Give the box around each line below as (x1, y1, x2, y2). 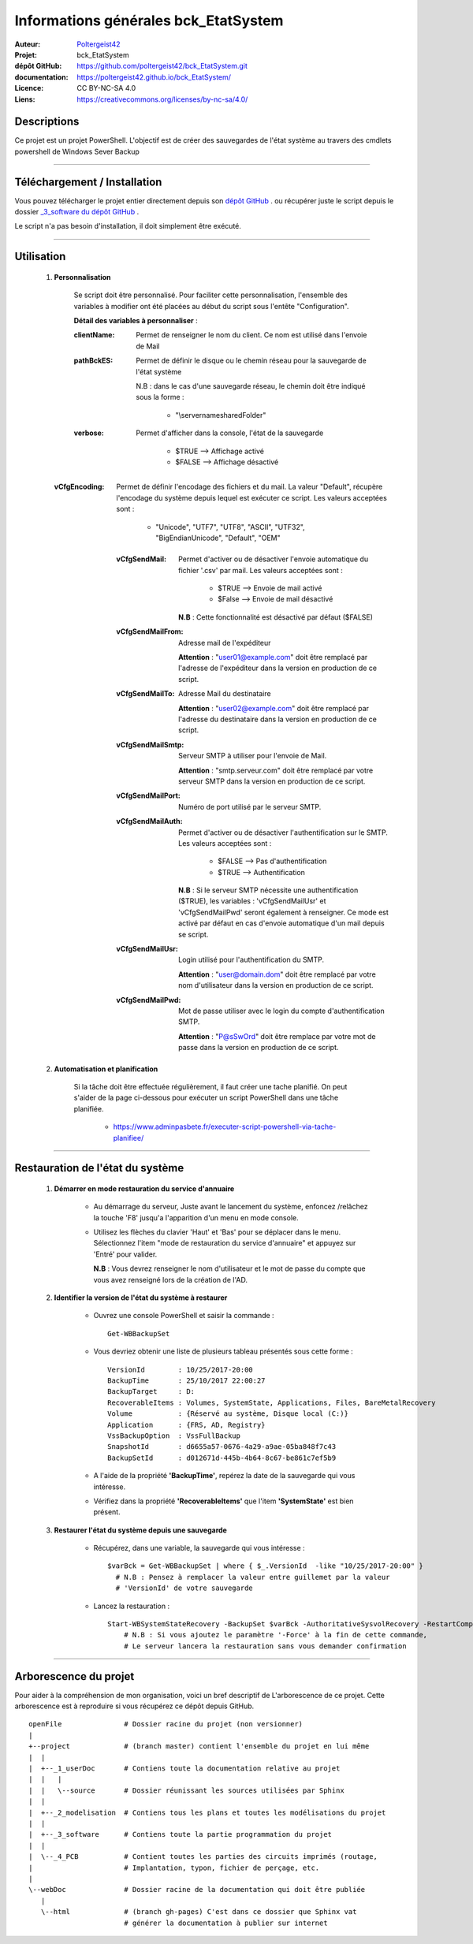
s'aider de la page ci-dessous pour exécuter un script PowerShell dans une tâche (73, 1093, 339, 1103)
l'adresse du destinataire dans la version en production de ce (178, 714, 378, 724)
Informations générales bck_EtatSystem (14, 12, 284, 29)
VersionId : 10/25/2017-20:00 (107, 1365, 254, 1374)
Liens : (14, 95, 35, 104)
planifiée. (73, 1104, 104, 1113)
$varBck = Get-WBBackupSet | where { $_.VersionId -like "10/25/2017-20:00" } (107, 1562, 423, 1570)
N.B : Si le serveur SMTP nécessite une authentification (178, 885, 359, 895)
